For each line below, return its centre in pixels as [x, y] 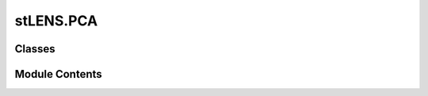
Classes [35, 49]
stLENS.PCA [56, 21]
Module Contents [58, 74]
